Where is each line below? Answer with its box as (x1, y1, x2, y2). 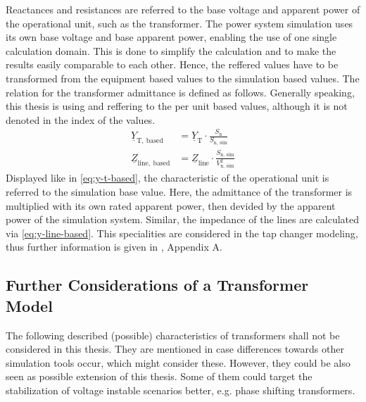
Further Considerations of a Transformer (6, 274, 309, 296)
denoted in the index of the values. (6, 112, 156, 127)
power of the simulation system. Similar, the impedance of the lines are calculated (6, 212, 360, 227)
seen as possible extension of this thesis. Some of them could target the (6, 369, 313, 384)
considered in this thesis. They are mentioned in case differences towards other (6, 341, 344, 356)
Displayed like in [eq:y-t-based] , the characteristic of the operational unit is (6, 170, 329, 185)
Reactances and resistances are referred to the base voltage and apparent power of (6, 2, 360, 16)
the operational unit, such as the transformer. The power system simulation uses (6, 15, 353, 30)
